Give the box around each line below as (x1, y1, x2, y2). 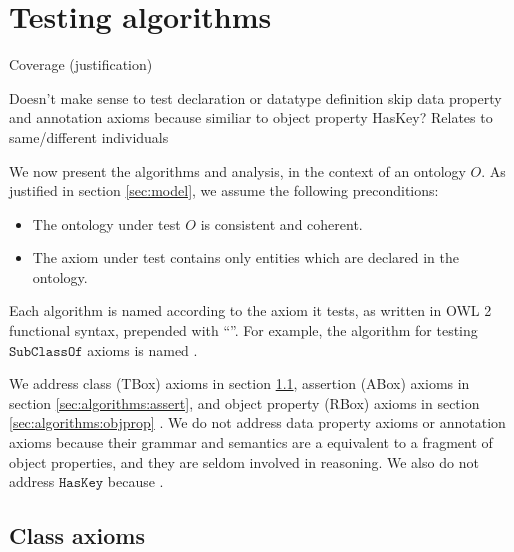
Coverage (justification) (9, 54, 153, 75)
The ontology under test (32, 213, 181, 234)
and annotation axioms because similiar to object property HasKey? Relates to (9, 107, 493, 128)
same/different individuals (9, 126, 169, 147)
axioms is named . (87, 339, 198, 360)
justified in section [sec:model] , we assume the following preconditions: (9, 180, 439, 201)
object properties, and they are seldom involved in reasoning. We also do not (9, 451, 479, 472)
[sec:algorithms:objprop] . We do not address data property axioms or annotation (9, 412, 506, 433)
